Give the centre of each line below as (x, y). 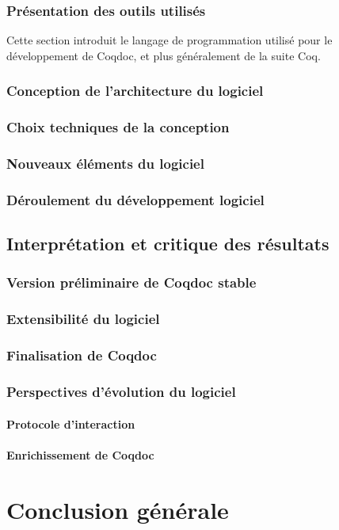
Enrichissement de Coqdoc (80, 454)
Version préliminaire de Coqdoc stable (131, 282)
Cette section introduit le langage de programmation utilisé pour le (169, 40)
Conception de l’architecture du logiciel (135, 91)
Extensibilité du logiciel (83, 319)
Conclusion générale (118, 509)
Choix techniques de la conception (118, 127)
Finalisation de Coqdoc (82, 355)
